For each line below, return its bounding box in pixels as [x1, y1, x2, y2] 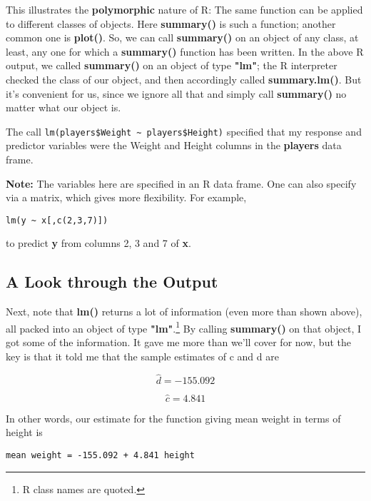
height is [6, 425, 43, 440]
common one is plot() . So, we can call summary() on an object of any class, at [6, 30, 359, 45]
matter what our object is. [6, 100, 121, 115]
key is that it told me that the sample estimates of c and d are [6, 348, 279, 363]
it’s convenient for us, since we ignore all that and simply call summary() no [6, 86, 347, 101]
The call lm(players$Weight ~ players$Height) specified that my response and [6, 123, 362, 138]
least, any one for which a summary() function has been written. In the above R [6, 44, 364, 59]
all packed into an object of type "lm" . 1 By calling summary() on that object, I [6, 318, 362, 335]
